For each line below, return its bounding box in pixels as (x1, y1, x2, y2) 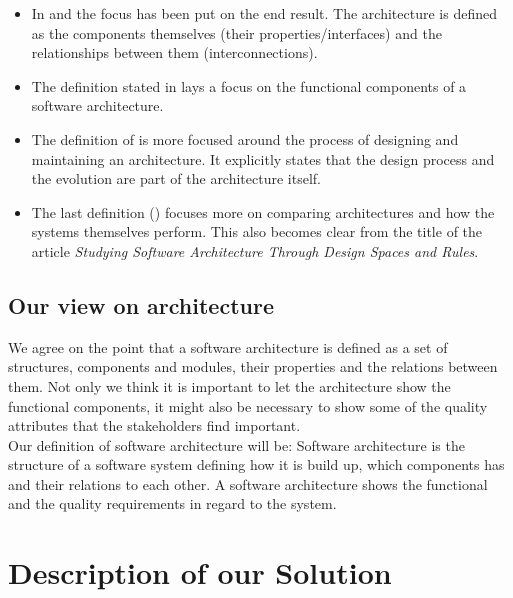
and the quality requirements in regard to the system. (8, 493, 337, 514)
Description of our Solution (8, 552, 392, 593)
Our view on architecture (8, 289, 274, 320)
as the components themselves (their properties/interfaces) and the (31, 22, 442, 43)
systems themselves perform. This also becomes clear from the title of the (31, 221, 483, 242)
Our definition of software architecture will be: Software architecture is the (8, 434, 465, 455)
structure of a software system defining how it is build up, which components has (8, 454, 505, 475)
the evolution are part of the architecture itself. (31, 168, 321, 189)
